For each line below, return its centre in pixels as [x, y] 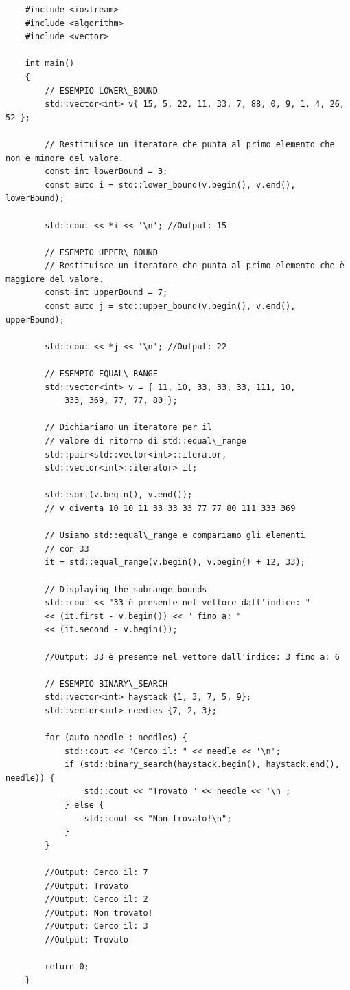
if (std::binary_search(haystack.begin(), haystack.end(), [202, 765]
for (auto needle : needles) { [116, 738]
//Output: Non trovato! [99, 913]
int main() [50, 64]
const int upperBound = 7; [106, 293]
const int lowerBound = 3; [106, 172]
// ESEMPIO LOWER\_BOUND [101, 90]
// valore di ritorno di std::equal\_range [145, 441]
